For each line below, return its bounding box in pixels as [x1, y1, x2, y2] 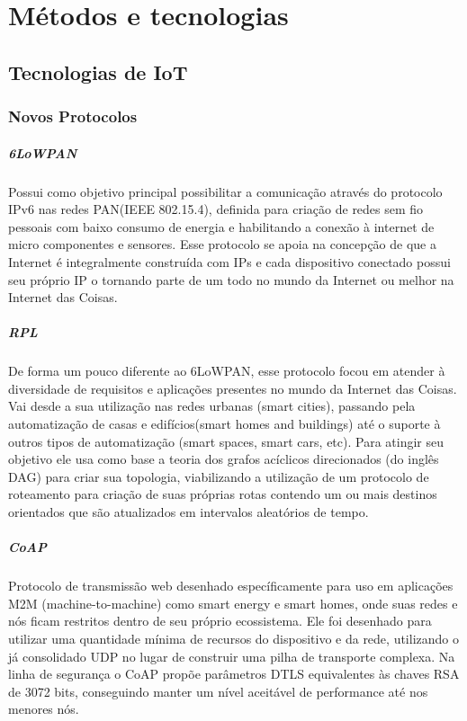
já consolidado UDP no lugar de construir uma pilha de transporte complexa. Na [8, 646, 455, 665]
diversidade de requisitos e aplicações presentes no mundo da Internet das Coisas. [8, 378, 457, 397]
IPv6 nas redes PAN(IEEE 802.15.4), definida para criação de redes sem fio [8, 200, 424, 218]
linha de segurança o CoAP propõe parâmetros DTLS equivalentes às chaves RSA [8, 664, 460, 683]
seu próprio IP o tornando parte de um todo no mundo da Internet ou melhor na [8, 270, 454, 289]
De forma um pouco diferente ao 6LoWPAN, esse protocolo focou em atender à [8, 361, 445, 380]
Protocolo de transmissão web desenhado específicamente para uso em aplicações [8, 576, 454, 595]
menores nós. [8, 699, 79, 718]
